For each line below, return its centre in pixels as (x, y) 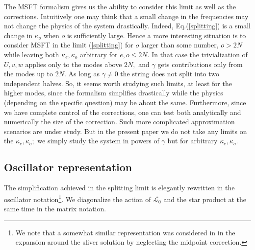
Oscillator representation (68, 167)
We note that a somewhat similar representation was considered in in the (125, 232)
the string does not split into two (170, 74)
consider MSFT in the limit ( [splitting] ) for (69, 45)
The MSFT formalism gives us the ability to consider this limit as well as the (120, 6)
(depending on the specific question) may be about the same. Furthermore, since (125, 102)
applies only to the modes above (74, 64)
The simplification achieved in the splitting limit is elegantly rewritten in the (119, 188)
